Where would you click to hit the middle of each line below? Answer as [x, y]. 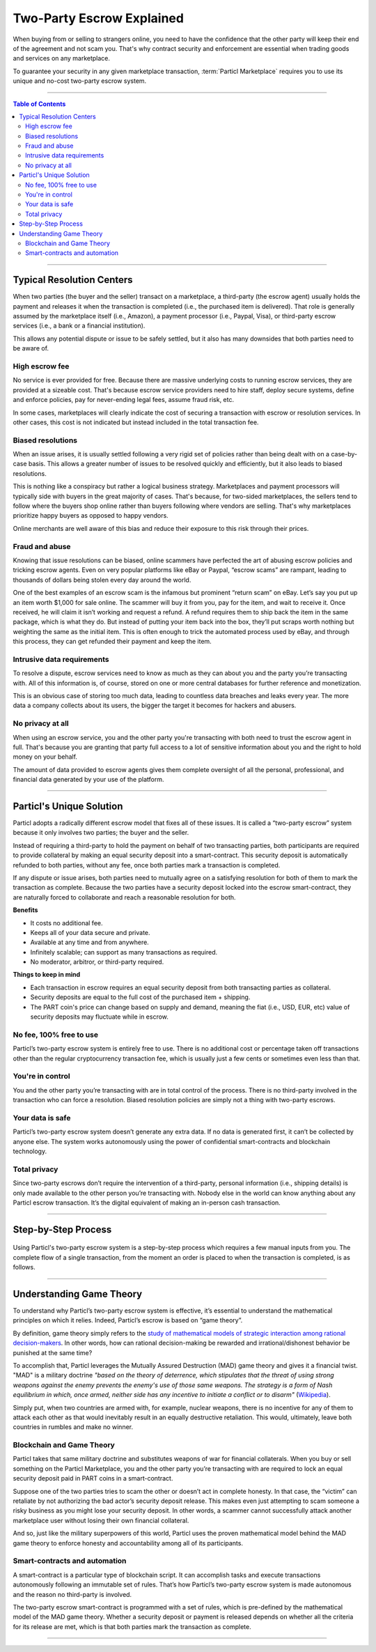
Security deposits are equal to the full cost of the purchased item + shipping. [140, 997]
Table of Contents [39, 104]
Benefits [25, 910]
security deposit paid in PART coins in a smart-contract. [93, 1479]
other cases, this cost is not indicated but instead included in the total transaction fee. [136, 422]
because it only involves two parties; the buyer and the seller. [101, 833]
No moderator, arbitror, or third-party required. [97, 962]
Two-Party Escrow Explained [99, 18]
